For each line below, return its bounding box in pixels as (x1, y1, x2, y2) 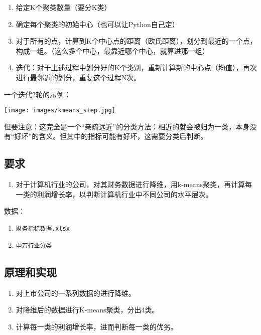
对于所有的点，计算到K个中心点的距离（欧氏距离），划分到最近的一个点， (16, 36, 257, 46)
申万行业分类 (16, 242, 52, 249)
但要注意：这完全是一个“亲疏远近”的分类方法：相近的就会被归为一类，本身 (4, 121, 250, 131)
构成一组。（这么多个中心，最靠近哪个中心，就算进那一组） (16, 45, 209, 56)
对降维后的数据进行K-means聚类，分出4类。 (16, 304, 159, 315)
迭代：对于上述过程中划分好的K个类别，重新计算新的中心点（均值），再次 (16, 62, 257, 73)
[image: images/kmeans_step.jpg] (4, 107, 115, 114)
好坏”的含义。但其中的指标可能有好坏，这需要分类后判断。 (14, 131, 208, 141)
